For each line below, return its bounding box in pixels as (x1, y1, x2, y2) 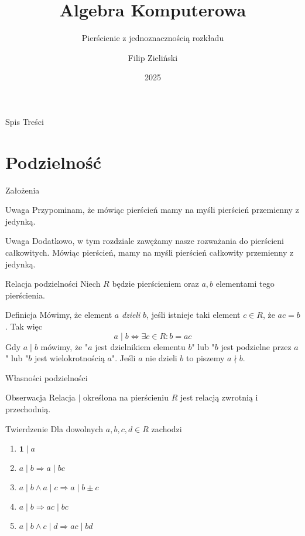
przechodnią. (5, 402, 51, 415)
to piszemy (186, 352, 225, 364)
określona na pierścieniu (83, 391, 169, 403)
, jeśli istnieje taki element (146, 308, 241, 321)
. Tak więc (5, 320, 42, 332)
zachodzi (151, 422, 182, 435)
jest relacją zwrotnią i (180, 391, 258, 403)
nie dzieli (145, 352, 177, 364)
